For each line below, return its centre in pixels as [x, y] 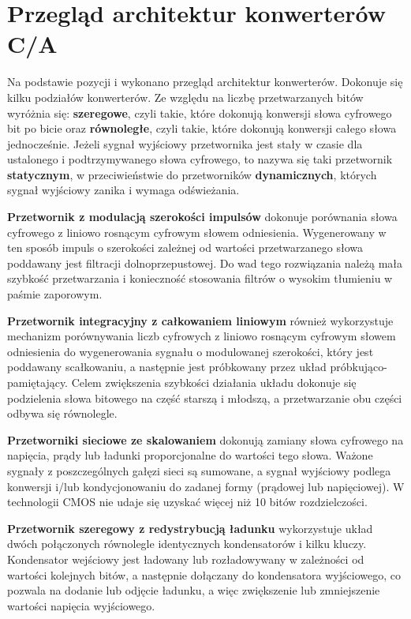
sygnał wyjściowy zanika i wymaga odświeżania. [123, 190]
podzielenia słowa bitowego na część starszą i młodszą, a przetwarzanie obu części [205, 398]
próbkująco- [359, 367]
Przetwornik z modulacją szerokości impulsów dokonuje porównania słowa [202, 217]
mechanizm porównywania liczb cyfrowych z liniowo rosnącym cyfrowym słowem [202, 336]
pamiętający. [38, 382]
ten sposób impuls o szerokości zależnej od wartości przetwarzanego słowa [185, 248]
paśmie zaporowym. [55, 294]
